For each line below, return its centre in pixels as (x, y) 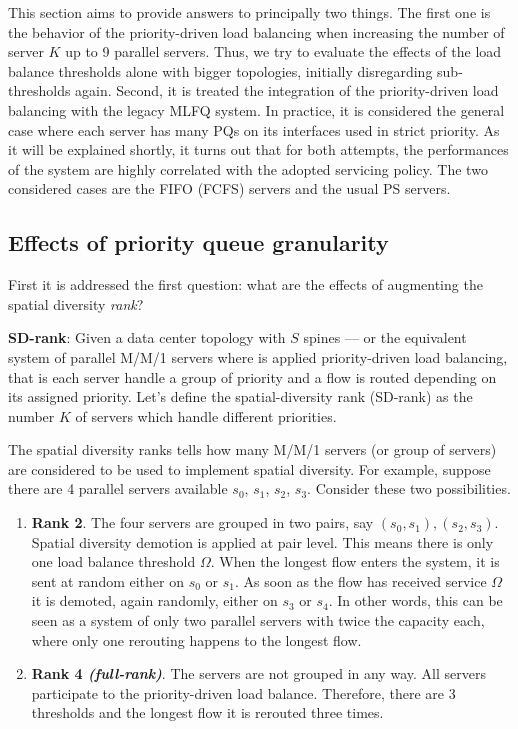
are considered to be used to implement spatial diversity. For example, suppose (249, 468)
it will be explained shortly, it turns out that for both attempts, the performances (258, 149)
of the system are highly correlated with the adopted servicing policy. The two (248, 168)
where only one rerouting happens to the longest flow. (196, 639)
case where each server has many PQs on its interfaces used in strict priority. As (254, 129)
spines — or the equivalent (385, 337)
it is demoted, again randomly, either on (154, 600)
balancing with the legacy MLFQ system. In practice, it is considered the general (256, 109)
